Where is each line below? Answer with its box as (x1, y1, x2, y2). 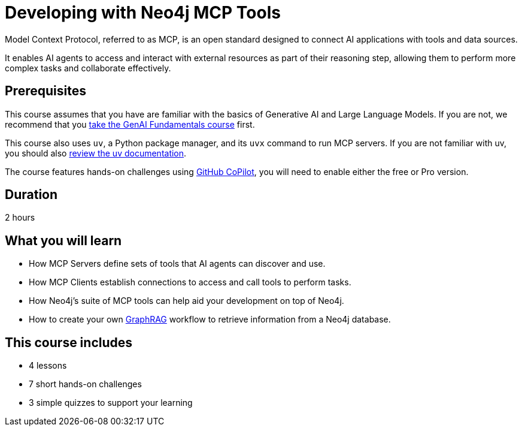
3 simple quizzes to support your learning (29, 397, 193, 408)
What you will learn (5, 233, 122, 248)
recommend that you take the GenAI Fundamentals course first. (5, 119, 255, 129)
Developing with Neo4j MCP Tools (5, 2, 281, 23)
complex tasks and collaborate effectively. (5, 62, 171, 73)
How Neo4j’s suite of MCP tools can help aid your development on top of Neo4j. (29, 296, 344, 306)
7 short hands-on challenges (29, 379, 142, 390)
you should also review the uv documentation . (5, 147, 187, 158)
